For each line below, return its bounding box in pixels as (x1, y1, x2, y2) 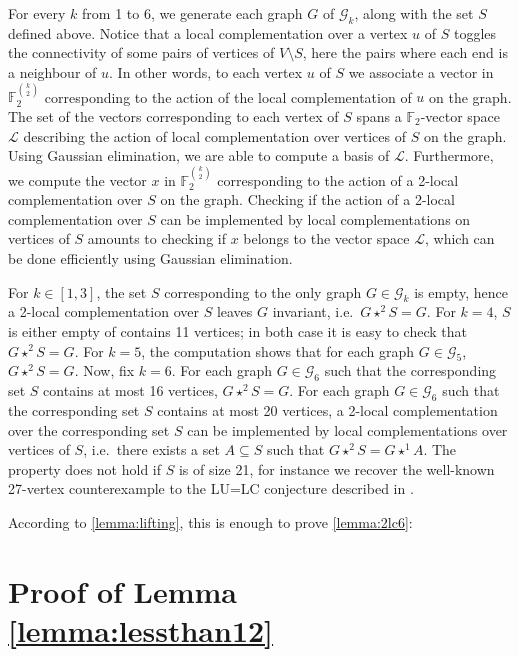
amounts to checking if (87, 228, 226, 249)
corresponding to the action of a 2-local (217, 169, 459, 190)
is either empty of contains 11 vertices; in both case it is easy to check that (8, 320, 467, 341)
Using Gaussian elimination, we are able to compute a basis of (8, 145, 390, 166)
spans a (356, 105, 402, 126)
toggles (453, 22, 497, 43)
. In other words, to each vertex (109, 61, 303, 82)
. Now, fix (74, 360, 135, 381)
